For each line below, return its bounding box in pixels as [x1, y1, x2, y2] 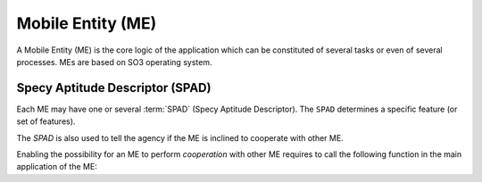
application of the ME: [16, 161, 97, 172]
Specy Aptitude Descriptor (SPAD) [16, 80, 212, 95]
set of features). [16, 116, 76, 127]
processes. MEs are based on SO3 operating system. [16, 56, 212, 67]
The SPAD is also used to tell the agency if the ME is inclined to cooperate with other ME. [16, 132, 344, 143]
